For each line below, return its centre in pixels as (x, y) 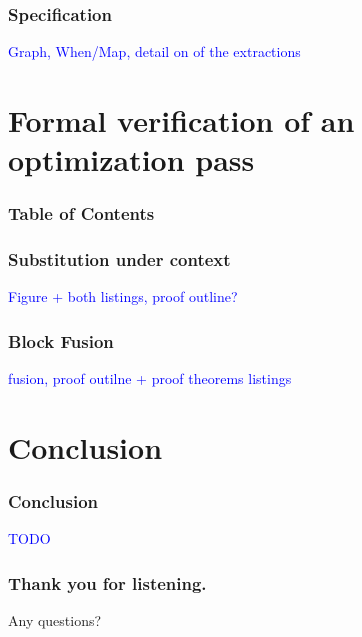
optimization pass (131, 159)
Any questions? (55, 620)
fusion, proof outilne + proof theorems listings (150, 378)
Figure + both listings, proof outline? (123, 296)
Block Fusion (61, 340)
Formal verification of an (181, 120)
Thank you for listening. (107, 582)
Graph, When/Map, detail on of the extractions (154, 51)
